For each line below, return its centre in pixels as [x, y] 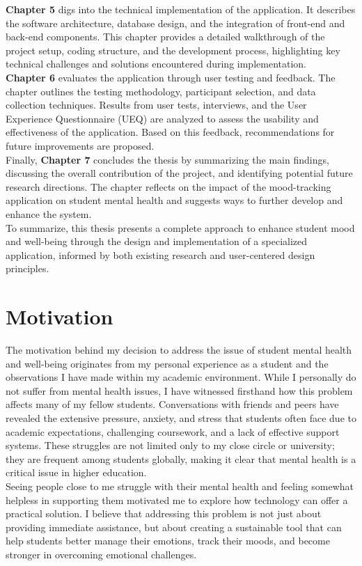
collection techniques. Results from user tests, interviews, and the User [156, 105]
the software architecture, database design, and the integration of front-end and [175, 23]
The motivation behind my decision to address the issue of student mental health [179, 349]
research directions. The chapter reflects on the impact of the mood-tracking [168, 186]
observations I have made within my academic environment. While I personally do [181, 377]
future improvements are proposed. [80, 145]
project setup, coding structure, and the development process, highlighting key [173, 50]
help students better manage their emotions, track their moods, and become [168, 541]
